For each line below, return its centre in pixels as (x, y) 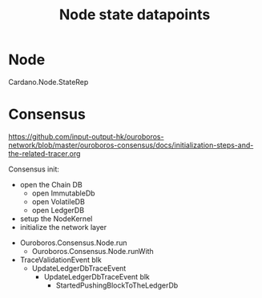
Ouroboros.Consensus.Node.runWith (93, 251)
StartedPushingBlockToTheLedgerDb (117, 285)
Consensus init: (34, 169)
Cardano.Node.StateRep (48, 82)
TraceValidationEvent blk (60, 260)
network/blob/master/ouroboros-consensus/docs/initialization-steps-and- (131, 145)
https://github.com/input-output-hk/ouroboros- (86, 136)
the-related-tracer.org (44, 153)
